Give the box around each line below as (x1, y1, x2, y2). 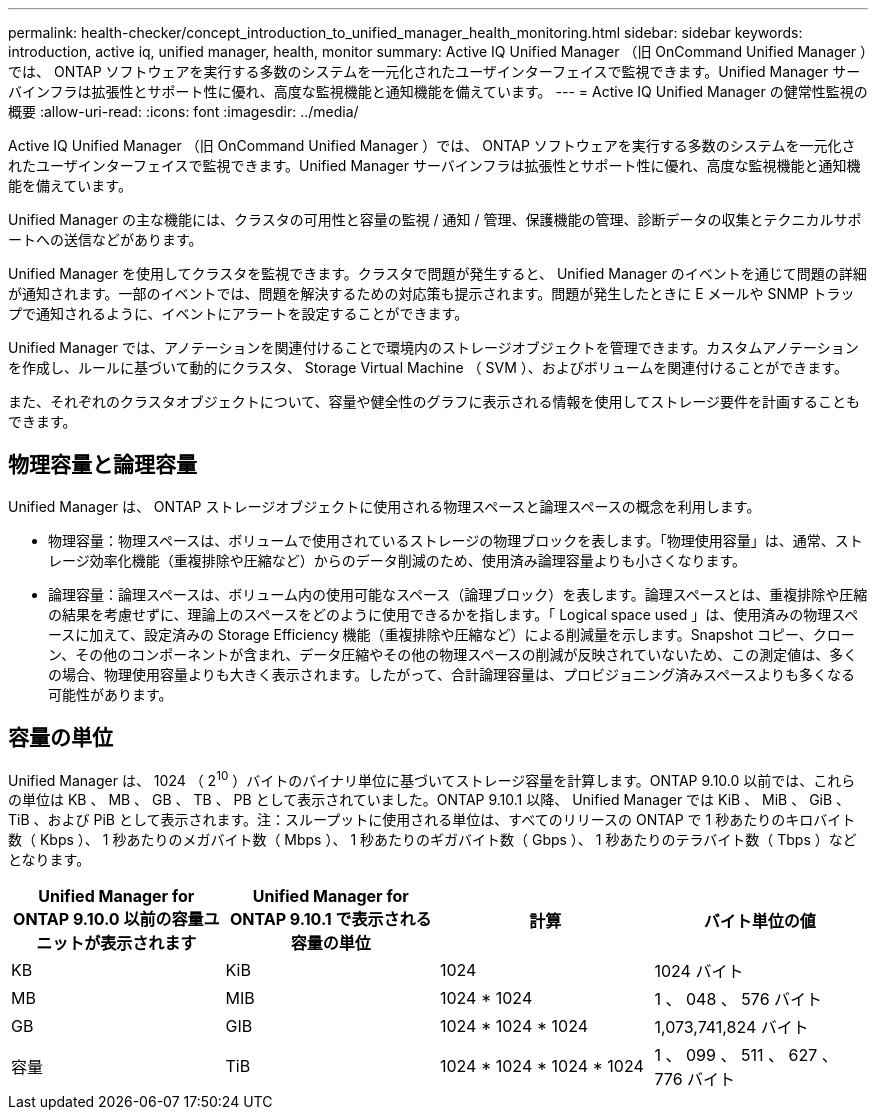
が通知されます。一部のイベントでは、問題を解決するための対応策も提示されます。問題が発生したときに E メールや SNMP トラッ (8, 285, 855, 302)
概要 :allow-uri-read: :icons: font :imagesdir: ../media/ (8, 103, 359, 120)
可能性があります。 (48, 685, 173, 703)
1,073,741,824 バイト (654, 1017, 809, 1038)
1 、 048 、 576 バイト (654, 989, 823, 1010)
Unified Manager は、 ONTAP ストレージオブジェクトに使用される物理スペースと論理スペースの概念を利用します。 (8, 497, 761, 515)
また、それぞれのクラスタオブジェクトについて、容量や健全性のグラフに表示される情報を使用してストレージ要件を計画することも (8, 393, 860, 410)
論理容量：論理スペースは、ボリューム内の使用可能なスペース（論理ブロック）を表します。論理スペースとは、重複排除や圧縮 (48, 585, 868, 603)
